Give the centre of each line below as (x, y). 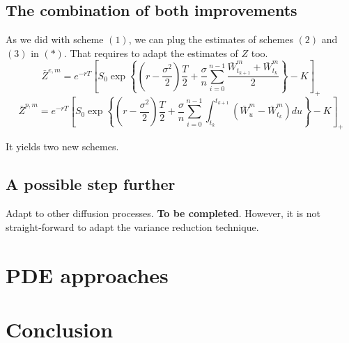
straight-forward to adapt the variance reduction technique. (132, 226)
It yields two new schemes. (62, 146)
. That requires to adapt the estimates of (151, 53)
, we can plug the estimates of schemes (211, 39)
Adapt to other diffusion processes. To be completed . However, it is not (163, 213)
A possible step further (91, 184)
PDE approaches (87, 274)
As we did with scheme (55, 39)
